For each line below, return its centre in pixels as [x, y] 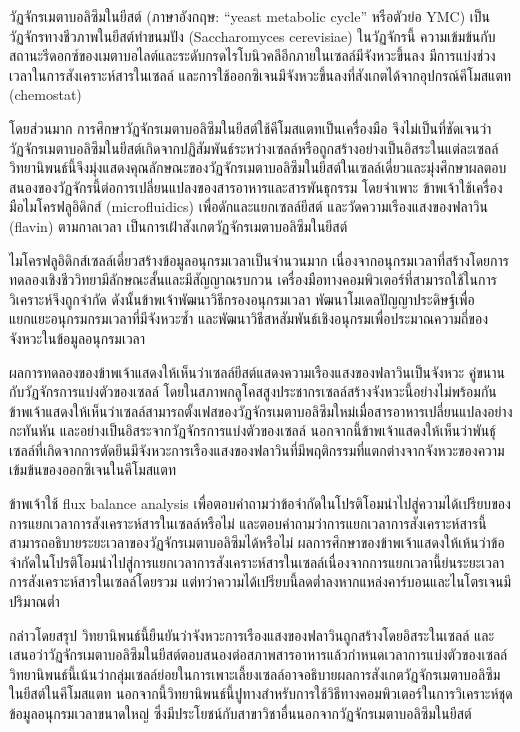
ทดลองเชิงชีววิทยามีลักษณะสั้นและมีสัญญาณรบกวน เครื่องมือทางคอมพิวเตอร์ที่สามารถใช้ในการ [253, 279]
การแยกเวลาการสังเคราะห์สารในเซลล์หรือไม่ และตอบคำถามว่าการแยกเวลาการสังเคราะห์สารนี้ [248, 522]
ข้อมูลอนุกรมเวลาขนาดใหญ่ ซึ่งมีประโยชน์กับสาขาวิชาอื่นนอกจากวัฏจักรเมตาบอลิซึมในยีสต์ [240, 713]
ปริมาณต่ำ [34, 601]
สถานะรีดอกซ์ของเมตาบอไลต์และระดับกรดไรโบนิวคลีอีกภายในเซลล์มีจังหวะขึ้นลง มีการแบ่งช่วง [252, 55]
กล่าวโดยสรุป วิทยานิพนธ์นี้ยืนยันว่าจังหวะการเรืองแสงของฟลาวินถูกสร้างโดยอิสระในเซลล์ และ [252, 634]
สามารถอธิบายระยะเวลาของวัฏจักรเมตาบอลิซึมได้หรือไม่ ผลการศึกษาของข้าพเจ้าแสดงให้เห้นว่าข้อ [257, 542]
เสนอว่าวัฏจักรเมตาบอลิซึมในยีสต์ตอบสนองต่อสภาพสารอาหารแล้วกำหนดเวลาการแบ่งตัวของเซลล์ [258, 654]
